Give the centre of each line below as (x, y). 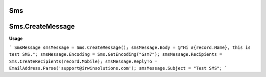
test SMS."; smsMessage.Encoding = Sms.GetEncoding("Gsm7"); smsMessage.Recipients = (116, 55)
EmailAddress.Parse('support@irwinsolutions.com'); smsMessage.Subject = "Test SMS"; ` (118, 68)
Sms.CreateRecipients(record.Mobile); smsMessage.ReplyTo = (83, 61)
